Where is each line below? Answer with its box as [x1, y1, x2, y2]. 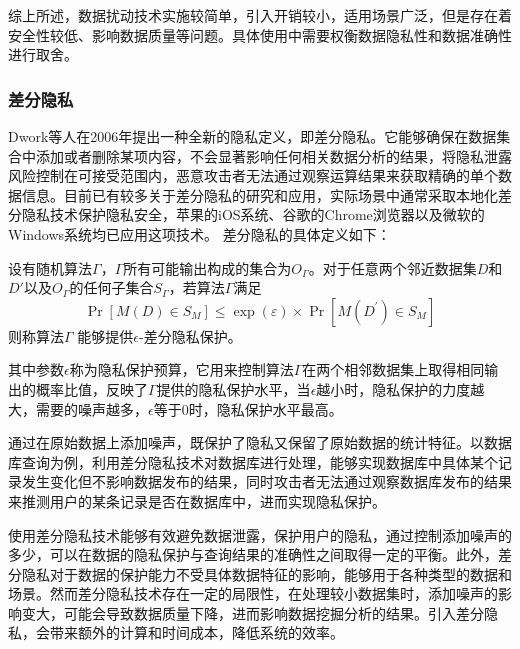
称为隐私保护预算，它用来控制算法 [69, 359, 294, 380]
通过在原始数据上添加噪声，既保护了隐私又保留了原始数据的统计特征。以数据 [8, 432, 512, 453]
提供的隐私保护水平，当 [156, 378, 311, 399]
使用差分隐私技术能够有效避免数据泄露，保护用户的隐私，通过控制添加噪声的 [8, 524, 512, 545]
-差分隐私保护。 [138, 325, 242, 346]
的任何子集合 [69, 277, 154, 298]
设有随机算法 [8, 257, 92, 278]
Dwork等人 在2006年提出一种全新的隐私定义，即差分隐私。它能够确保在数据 [8, 126, 497, 146]
